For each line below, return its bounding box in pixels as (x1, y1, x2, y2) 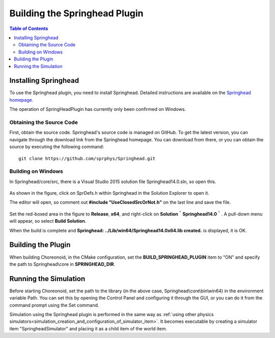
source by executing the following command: (9, 144, 104, 150)
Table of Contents (9, 25, 48, 32)
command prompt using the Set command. (9, 302, 99, 308)
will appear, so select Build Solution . (9, 218, 87, 224)
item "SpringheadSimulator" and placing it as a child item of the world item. (9, 325, 168, 331)
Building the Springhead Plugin (9, 8, 144, 19)
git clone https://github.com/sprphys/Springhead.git (18, 156, 155, 161)
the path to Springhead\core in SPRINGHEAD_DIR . (9, 261, 116, 267)
